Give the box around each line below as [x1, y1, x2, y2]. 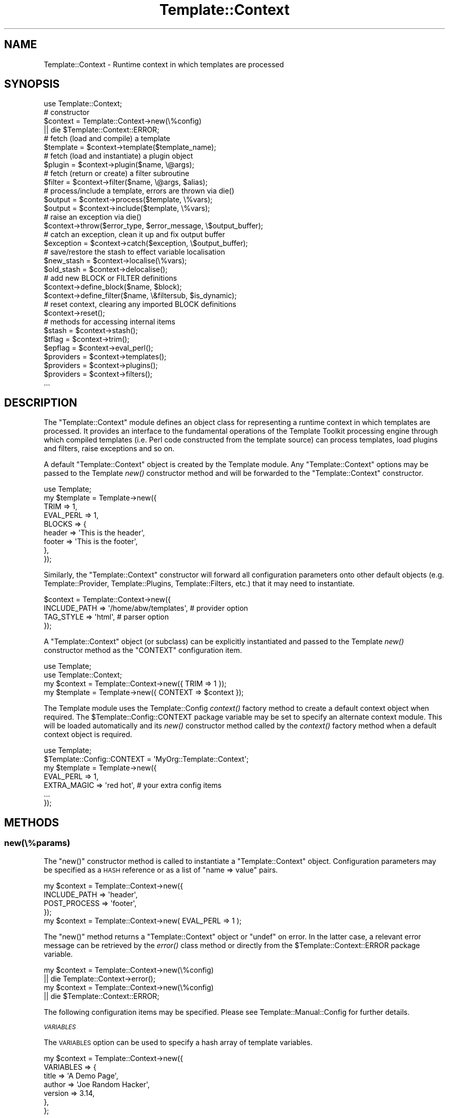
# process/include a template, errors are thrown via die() [44, 186, 235, 196]
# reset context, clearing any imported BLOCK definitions [44, 300, 236, 309]
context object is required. [44, 730, 132, 739]
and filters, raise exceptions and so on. [44, 444, 175, 453]
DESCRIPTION [4, 396, 77, 409]
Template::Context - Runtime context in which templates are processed [44, 60, 284, 69]
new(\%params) [4, 838, 70, 849]
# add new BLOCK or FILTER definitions [44, 274, 177, 283]
